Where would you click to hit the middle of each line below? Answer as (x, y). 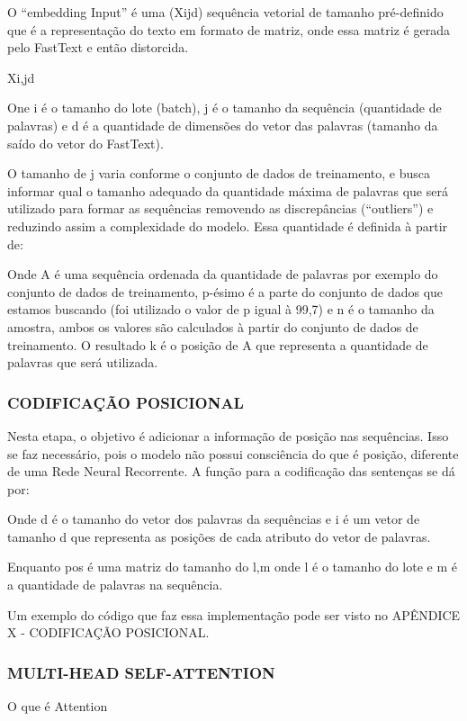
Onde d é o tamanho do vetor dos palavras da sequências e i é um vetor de (214, 519)
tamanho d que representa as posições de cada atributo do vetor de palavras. (219, 536)
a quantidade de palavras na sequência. (115, 585)
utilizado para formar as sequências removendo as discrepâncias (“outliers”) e (220, 208)
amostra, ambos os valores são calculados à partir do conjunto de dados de (213, 326)
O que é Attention (58, 706)
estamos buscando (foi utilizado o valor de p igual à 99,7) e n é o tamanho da (221, 309)
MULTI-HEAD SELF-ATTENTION (141, 672)
